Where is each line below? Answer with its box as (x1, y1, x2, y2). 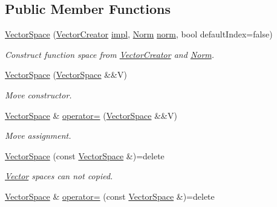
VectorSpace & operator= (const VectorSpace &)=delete (5, 189, 215, 202)
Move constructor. (5, 88, 72, 101)
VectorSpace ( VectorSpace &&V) (5, 68, 127, 81)
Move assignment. (5, 129, 71, 142)
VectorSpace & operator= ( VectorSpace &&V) (5, 109, 177, 121)
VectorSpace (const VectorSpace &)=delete (5, 149, 165, 162)
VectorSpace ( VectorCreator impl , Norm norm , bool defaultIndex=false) (5, 28, 273, 40)
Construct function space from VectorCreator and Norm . (5, 48, 215, 60)
